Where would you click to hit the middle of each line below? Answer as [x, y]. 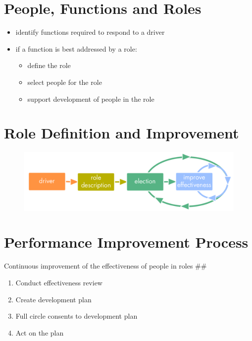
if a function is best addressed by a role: [76, 48]
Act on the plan [40, 332]
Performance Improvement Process [126, 242]
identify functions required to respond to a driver [90, 32]
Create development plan [53, 299]
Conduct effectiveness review [59, 282]
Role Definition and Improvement [122, 133]
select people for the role [65, 82]
